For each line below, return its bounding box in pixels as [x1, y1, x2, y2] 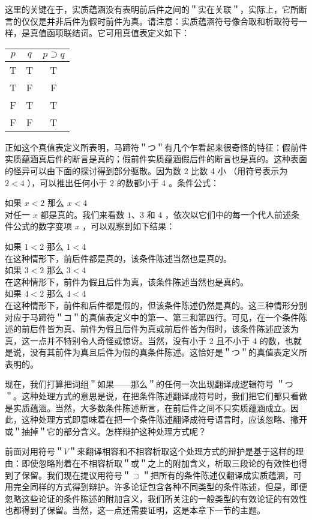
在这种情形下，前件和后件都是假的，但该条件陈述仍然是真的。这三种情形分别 [5, 298, 307, 311]
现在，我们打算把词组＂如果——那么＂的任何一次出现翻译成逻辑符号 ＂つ [5, 378, 293, 390]
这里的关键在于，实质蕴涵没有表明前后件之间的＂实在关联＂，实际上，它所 [5, 3, 299, 15]
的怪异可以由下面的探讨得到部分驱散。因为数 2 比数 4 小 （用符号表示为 [5, 164, 288, 177]
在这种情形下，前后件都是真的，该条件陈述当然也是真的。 [5, 252, 232, 264]
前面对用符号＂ [5, 445, 64, 458]
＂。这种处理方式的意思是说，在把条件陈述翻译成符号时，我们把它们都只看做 [5, 390, 307, 402]
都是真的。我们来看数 [40, 208, 125, 220]
